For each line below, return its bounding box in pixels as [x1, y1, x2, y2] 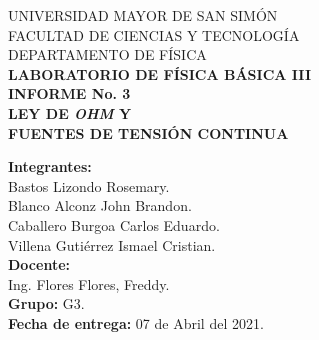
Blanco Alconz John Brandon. [8, 195, 192, 216]
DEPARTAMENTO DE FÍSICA [8, 44, 207, 65]
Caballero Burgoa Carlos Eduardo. [8, 214, 220, 235]
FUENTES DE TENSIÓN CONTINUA [8, 122, 289, 143]
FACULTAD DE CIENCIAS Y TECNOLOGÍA [8, 24, 300, 45]
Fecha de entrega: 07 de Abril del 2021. [8, 312, 264, 333]
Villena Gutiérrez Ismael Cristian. [8, 234, 216, 255]
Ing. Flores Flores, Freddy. [8, 273, 170, 294]
